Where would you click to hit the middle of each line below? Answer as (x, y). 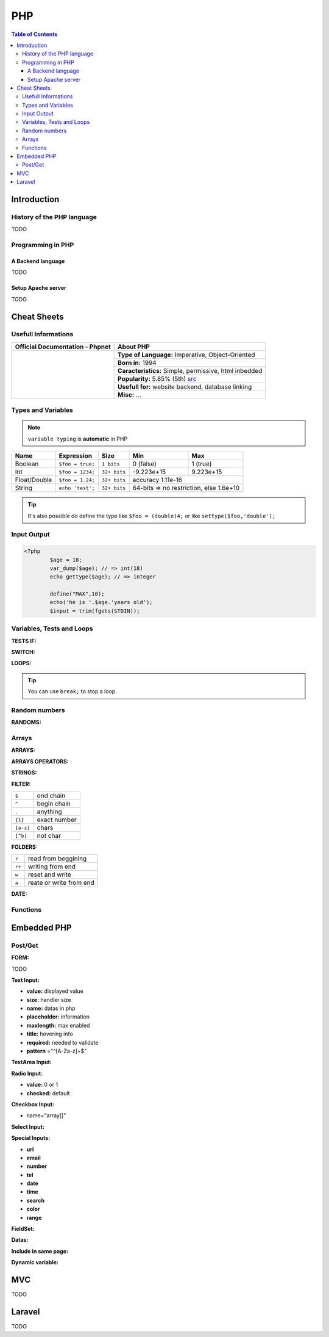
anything (49, 812)
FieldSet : (23, 1229)
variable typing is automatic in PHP (78, 439)
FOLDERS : (24, 847)
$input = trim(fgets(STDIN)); (95, 611)
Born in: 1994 (137, 362)
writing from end (52, 867)
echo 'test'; (77, 488)
